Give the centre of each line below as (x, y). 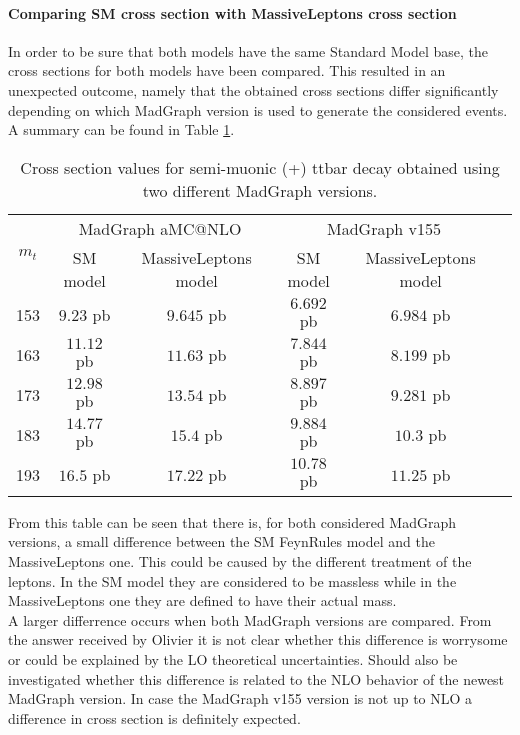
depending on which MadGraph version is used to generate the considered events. (258, 109)
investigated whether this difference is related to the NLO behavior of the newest (256, 678)
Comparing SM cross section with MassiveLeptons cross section (232, 12)
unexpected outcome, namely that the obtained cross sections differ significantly (253, 89)
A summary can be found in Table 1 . (121, 129)
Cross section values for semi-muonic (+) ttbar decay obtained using (260, 167)
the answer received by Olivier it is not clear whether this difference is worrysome (258, 639)
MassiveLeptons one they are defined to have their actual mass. (202, 600)
